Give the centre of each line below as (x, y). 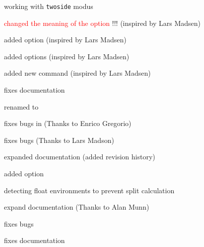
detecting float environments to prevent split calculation (89, 190)
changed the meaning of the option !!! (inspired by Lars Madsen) (102, 23)
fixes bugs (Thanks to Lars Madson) (59, 140)
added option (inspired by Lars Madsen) (65, 40)
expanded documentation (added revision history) (80, 157)
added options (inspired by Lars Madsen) (67, 56)
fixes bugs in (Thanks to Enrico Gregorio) (68, 123)
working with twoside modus (49, 6)
